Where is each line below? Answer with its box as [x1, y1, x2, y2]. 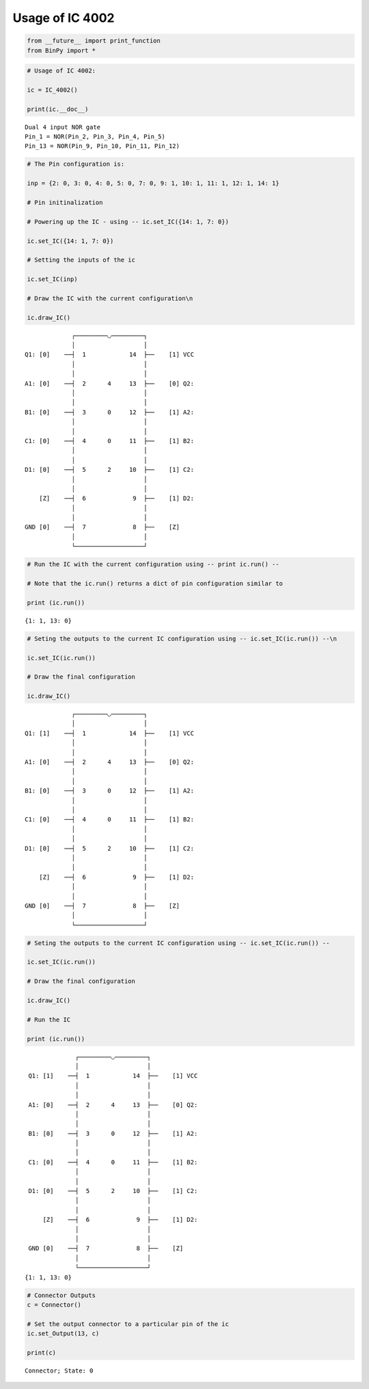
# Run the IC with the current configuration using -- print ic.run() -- [27, 560, 279, 568]
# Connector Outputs [27, 1291, 96, 1299]
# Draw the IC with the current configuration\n [27, 295, 193, 302]
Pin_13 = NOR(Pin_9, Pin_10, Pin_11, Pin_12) [25, 142, 180, 150]
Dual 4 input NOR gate [25, 123, 101, 131]
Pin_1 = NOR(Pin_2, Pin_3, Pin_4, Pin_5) [25, 133, 165, 140]
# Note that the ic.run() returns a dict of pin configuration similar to [27, 579, 284, 588]
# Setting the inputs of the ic [27, 256, 136, 264]
